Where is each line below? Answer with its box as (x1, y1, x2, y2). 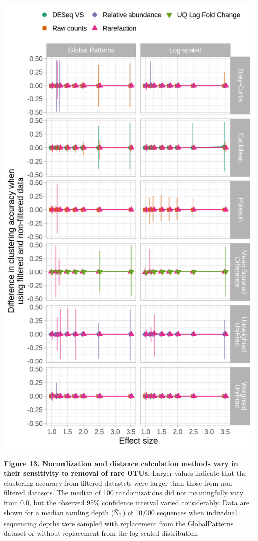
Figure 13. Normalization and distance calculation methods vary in (4, 458, 238, 468)
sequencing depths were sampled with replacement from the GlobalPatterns (4, 518, 234, 528)
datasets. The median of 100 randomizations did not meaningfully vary (27, 487, 244, 498)
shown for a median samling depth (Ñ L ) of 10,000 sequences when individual (4, 507, 237, 519)
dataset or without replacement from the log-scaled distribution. (4, 528, 199, 538)
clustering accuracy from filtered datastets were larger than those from (4, 477, 219, 488)
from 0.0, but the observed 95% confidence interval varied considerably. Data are (4, 497, 250, 507)
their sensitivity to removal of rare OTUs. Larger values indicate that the (4, 468, 247, 478)
